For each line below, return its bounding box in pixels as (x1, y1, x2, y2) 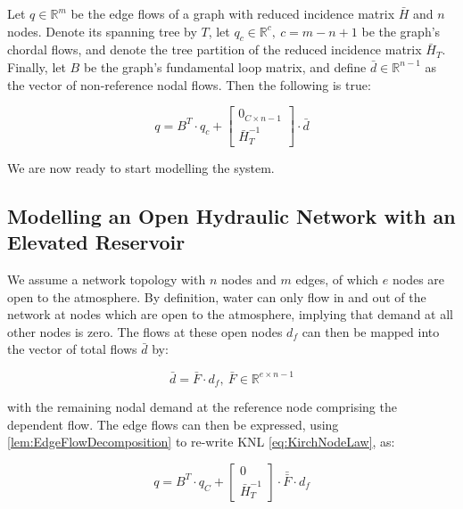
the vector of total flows (7, 340, 137, 358)
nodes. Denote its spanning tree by (7, 21, 197, 40)
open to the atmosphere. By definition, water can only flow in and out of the (7, 287, 426, 306)
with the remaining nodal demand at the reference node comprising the (7, 397, 397, 415)
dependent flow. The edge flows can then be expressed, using (7, 415, 339, 433)
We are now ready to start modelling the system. (7, 158, 275, 177)
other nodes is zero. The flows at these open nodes (7, 322, 283, 341)
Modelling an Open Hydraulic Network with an (7, 201, 456, 229)
